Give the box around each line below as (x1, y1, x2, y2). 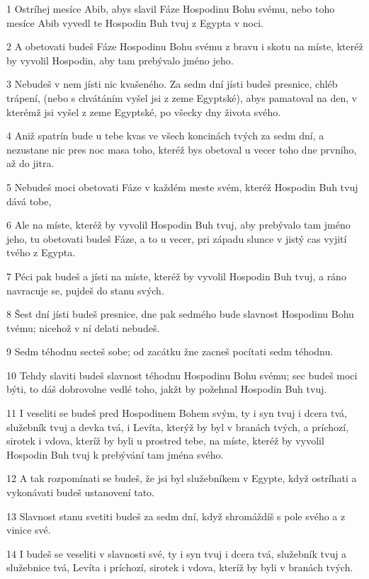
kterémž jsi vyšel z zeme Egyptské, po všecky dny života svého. (6, 104, 281, 119)
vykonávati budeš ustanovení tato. (6, 485, 155, 500)
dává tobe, (6, 193, 52, 208)
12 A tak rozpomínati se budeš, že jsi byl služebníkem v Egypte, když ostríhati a (6, 471, 357, 486)
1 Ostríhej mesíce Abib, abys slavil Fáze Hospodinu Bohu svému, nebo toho (6, 1, 335, 16)
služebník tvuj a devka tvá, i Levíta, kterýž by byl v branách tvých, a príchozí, (6, 419, 349, 434)
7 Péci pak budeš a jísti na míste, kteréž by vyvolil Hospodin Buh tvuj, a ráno (6, 268, 346, 283)
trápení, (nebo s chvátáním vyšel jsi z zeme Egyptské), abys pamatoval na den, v (6, 90, 358, 105)
